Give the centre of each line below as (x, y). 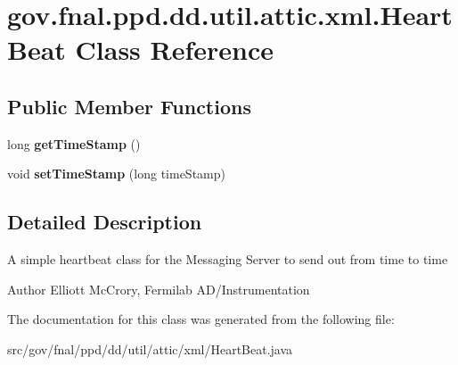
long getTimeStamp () (74, 143)
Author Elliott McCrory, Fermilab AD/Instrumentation (159, 289)
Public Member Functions (129, 106)
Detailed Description (105, 222)
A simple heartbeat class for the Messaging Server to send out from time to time (228, 259)
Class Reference (175, 50)
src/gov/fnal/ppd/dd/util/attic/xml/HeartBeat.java (150, 348)
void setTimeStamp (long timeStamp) (116, 174)
